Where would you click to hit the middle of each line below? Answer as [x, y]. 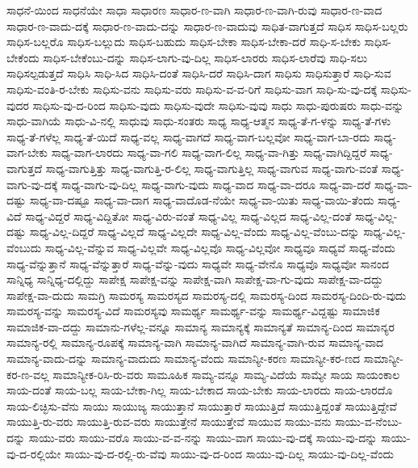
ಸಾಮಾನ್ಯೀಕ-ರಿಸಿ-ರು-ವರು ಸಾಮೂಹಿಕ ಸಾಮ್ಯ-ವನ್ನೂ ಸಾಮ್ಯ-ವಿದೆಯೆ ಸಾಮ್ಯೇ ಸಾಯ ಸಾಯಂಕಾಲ [226, 374]
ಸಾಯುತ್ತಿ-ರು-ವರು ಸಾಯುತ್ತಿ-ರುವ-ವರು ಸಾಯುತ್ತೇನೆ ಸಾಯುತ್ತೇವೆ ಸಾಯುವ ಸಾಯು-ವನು [169, 422]
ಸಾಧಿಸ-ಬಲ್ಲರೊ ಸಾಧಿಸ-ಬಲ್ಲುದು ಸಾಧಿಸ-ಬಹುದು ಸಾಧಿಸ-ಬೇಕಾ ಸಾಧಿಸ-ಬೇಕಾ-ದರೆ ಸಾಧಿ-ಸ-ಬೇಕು [184, 42]
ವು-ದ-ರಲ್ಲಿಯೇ [34, 453]
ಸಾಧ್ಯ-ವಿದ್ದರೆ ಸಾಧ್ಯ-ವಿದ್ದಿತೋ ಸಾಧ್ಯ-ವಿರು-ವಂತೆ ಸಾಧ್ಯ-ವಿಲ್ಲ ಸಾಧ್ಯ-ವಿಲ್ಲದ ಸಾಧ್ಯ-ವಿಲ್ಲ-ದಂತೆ [188, 215]
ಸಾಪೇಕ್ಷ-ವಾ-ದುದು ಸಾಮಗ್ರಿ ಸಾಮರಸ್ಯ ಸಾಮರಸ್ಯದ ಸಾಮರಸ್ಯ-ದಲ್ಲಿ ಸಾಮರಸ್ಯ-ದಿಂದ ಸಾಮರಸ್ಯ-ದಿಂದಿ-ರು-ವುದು [207, 295]
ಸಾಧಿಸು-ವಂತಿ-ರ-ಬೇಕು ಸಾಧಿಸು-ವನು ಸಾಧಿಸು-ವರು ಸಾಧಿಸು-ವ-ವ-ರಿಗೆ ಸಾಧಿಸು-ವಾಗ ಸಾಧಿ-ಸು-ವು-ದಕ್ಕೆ [192, 89]
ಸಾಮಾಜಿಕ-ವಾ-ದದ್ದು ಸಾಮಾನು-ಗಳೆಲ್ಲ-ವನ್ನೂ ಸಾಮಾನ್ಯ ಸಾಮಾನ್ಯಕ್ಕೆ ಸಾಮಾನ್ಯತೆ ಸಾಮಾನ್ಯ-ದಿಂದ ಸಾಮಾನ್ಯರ [201, 326]
